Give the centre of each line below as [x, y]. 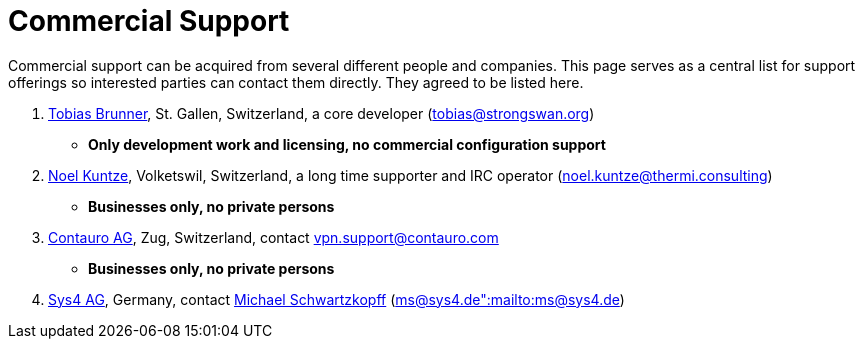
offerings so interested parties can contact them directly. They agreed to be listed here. [296, 82]
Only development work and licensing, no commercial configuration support [347, 144]
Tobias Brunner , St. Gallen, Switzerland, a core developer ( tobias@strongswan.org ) [321, 113]
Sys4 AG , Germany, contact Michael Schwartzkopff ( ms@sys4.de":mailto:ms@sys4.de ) [336, 299]
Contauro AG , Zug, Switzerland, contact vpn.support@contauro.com [273, 237]
